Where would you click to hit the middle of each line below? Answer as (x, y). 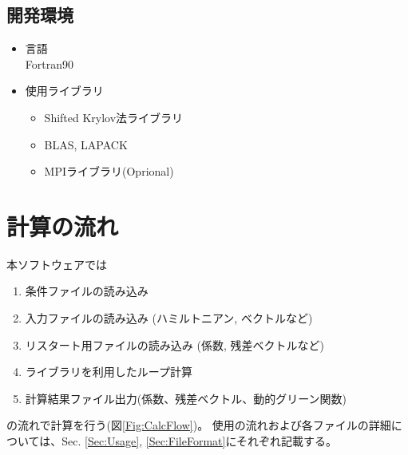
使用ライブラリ (64, 91)
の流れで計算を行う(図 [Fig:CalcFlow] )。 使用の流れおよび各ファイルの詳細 (199, 425)
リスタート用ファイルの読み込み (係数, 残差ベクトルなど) (174, 344)
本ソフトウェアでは (57, 264)
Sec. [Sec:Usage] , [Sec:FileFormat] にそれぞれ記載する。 (200, 441)
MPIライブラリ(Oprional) (109, 171)
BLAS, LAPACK (86, 144)
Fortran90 (49, 63)
